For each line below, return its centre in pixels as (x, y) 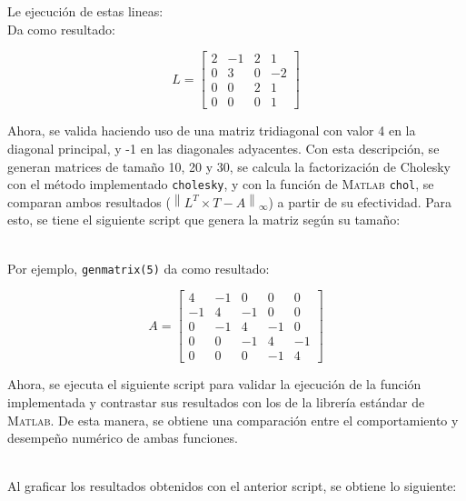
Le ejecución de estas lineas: (85, 11)
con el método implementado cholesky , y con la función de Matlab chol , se (221, 184)
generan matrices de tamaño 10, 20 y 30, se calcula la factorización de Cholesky (229, 166)
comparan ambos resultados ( (89, 201)
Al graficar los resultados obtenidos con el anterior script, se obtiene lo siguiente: (232, 486)
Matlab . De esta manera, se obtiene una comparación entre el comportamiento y (233, 420)
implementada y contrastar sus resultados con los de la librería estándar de (216, 401)
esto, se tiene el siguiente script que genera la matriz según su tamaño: (204, 220)
